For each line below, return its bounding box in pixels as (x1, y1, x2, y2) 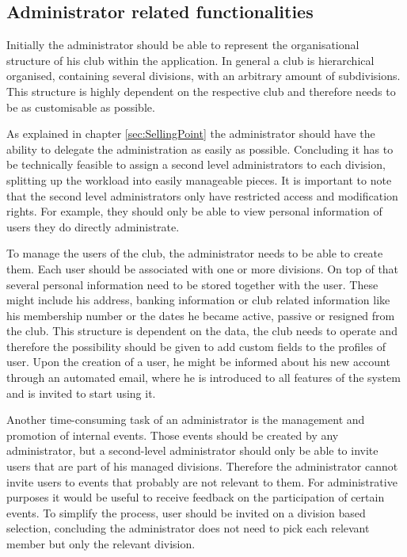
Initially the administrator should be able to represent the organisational (6, 36, 359, 53)
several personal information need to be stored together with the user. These (6, 276, 378, 292)
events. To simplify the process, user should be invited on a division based (6, 504, 366, 521)
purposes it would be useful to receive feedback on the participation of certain (6, 489, 385, 505)
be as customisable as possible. (6, 98, 155, 115)
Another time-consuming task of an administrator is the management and (6, 411, 365, 428)
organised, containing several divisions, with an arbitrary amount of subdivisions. (6, 67, 401, 84)
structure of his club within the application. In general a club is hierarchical (6, 52, 375, 68)
